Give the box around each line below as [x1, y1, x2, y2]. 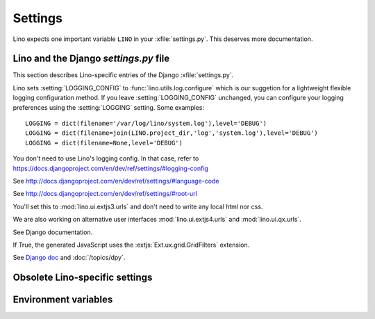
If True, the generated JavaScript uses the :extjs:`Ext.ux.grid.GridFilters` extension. [12, 240, 250, 249]
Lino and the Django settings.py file [12, 53, 170, 65]
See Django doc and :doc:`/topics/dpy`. [12, 254, 126, 262]
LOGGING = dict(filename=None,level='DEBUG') [25, 139, 183, 147]
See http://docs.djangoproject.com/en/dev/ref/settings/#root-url [12, 190, 197, 198]
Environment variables [12, 294, 113, 306]
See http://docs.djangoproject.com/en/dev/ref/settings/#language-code [12, 177, 219, 185]
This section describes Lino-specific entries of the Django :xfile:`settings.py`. [12, 71, 234, 79]
